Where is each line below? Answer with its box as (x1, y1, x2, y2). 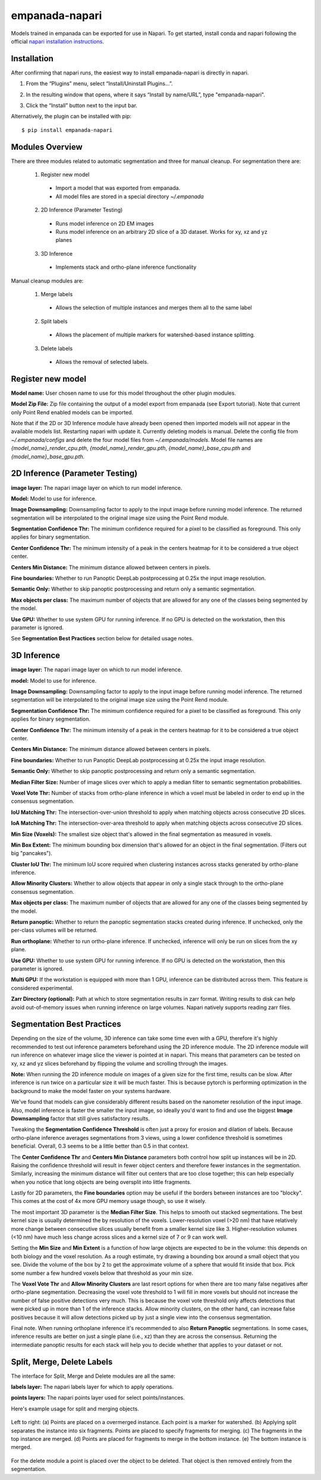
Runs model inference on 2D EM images (55, 220, 154, 227)
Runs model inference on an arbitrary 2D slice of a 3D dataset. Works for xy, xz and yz (55, 228, 267, 235)
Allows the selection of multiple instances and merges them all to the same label (55, 304, 252, 312)
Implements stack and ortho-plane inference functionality (55, 263, 197, 271)
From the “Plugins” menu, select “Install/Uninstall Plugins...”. (26, 80, 173, 87)
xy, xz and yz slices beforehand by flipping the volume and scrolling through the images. (11, 1060, 228, 1067)
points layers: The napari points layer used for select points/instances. (11, 1394, 185, 1402)
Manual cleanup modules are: (11, 277, 84, 284)
